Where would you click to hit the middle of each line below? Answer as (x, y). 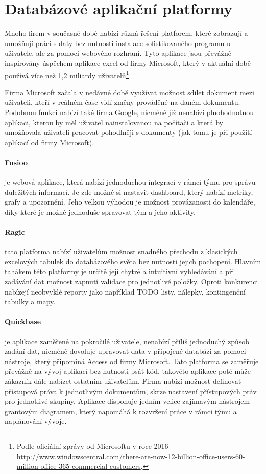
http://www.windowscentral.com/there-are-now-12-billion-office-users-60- (131, 456)
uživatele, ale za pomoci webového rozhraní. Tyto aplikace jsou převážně (118, 53)
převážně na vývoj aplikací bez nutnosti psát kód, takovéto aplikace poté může (128, 371)
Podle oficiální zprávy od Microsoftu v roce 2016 (92, 446)
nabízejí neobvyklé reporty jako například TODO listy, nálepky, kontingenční (125, 291)
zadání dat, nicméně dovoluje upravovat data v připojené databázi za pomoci (125, 351)
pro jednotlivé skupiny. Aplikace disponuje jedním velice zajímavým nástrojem (127, 401)
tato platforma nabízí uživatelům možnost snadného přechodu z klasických (121, 251)
